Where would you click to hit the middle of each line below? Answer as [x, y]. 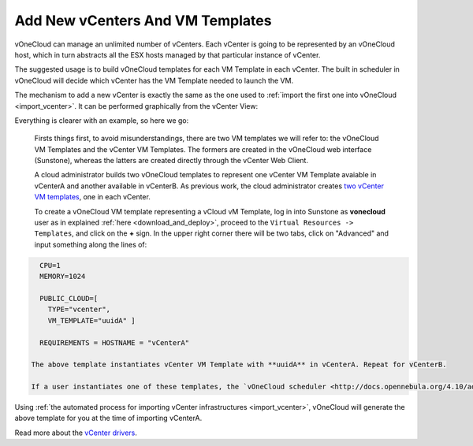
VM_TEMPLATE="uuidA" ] [91, 320]
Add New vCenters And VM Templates [143, 20]
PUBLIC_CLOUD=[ [69, 298]
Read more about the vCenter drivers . [76, 433]
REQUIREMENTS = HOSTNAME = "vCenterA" [114, 342]
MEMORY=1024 [63, 277]
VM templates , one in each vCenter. [93, 197]
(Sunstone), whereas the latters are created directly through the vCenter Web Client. [171, 161]
